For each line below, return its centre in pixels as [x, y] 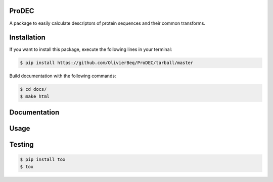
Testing [21, 144]
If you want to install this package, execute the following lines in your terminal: [91, 49]
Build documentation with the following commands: [63, 76]
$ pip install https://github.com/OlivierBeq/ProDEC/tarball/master [107, 63]
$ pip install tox [43, 160]
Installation [27, 38]
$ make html [35, 96]
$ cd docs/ [33, 89]
